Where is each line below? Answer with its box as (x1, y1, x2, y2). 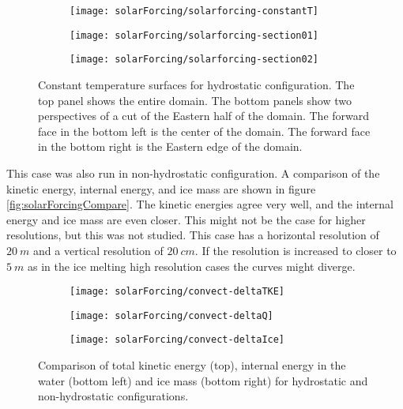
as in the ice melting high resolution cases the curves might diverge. (28, 257, 356, 274)
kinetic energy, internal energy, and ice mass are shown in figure (6, 180, 316, 197)
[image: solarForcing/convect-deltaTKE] (70, 286, 285, 298)
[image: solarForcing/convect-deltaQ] (70, 310, 273, 321)
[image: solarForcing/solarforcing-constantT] (70, 6, 318, 17)
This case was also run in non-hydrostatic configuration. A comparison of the (6, 164, 380, 181)
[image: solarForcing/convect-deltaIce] (70, 334, 285, 346)
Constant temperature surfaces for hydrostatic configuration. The (38, 76, 355, 92)
